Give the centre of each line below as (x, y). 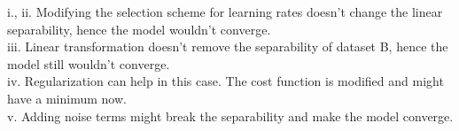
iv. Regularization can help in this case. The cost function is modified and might (226, 81)
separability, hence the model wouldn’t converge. (139, 29)
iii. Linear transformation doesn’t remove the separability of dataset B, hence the (228, 46)
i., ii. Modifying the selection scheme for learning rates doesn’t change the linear (225, 12)
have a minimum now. (67, 98)
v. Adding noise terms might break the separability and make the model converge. (230, 116)
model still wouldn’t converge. (89, 63)
